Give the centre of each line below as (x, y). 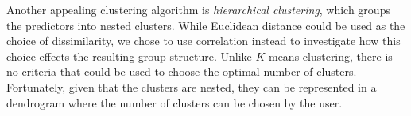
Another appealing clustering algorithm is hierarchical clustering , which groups (198, 9)
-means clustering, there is (329, 56)
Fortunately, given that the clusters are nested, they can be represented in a (192, 86)
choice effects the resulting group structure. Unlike (129, 56)
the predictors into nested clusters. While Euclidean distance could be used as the (206, 25)
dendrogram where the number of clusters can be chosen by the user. (174, 102)
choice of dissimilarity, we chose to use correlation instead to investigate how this (204, 41)
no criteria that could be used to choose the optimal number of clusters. (182, 71)
